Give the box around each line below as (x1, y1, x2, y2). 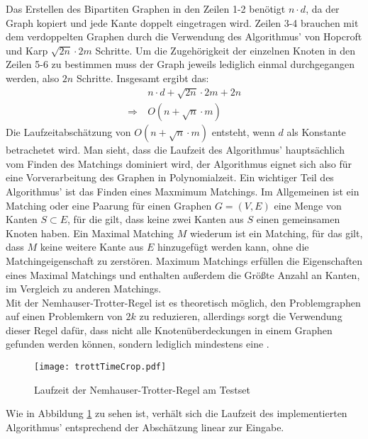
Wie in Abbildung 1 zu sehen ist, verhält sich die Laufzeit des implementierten (6, 406, 347, 421)
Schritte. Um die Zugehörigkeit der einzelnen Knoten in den (95, 42, 356, 57)
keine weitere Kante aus (40, 239, 144, 254)
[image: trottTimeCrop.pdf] (34, 362, 167, 372)
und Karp (6, 42, 48, 57)
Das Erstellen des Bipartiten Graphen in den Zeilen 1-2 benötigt (6, 1, 286, 16)
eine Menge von (274, 198, 342, 212)
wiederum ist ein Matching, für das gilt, (190, 225, 363, 240)
